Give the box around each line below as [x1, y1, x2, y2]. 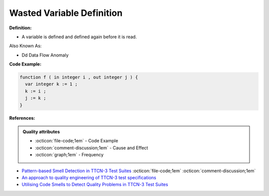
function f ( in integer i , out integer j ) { [19, 74, 138, 80]
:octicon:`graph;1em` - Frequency [35, 152, 104, 158]
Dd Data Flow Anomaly [21, 52, 69, 58]
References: [9, 115, 35, 121]
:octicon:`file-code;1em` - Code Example [35, 138, 119, 144]
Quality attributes [22, 129, 60, 135]
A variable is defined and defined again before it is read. [21, 34, 137, 40]
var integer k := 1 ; [25, 81, 78, 87]
